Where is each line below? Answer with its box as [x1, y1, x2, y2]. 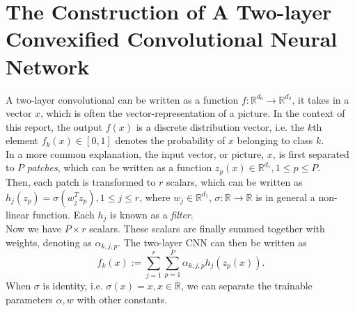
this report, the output [6, 119, 103, 134]
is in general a [255, 189, 315, 204]
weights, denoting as [6, 234, 92, 249]
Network [6, 51, 90, 80]
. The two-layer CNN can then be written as [118, 234, 307, 249]
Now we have [6, 221, 62, 235]
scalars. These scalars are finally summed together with [89, 221, 325, 235]
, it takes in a [292, 92, 349, 106]
